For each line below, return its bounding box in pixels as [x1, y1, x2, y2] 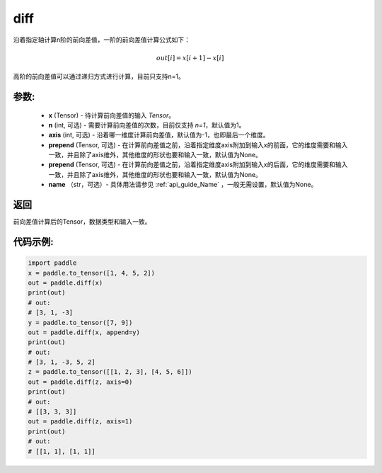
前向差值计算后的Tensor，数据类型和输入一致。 [13, 217, 151, 226]
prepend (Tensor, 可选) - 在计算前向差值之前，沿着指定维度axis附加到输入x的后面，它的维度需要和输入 [48, 160, 348, 169]
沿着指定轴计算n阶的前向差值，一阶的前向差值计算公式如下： [13, 35, 191, 44]
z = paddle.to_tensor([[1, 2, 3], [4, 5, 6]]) [28, 368, 192, 376]
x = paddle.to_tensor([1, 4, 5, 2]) [28, 269, 156, 277]
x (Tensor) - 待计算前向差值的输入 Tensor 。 [48, 110, 175, 120]
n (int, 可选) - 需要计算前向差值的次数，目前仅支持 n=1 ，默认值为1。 [48, 120, 245, 129]
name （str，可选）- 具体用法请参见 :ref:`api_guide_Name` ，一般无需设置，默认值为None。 [48, 181, 318, 189]
